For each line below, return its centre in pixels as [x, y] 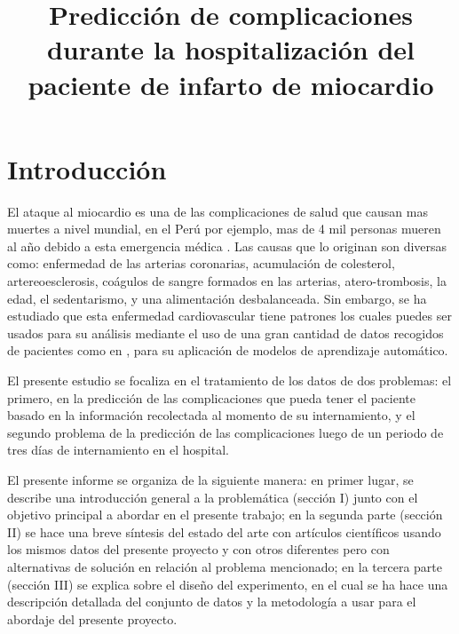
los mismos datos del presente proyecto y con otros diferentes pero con [198, 549]
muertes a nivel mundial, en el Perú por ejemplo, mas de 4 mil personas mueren [224, 229]
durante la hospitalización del [231, 49]
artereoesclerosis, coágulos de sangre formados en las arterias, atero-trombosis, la [227, 281]
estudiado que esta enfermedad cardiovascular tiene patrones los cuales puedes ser [229, 316]
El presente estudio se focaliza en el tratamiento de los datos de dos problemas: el [229, 380]
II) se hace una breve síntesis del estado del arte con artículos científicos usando [224, 531]
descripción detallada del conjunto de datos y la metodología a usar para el [212, 602]
